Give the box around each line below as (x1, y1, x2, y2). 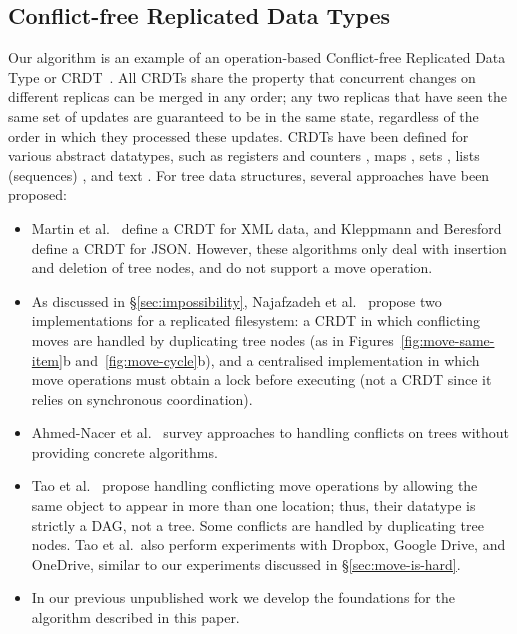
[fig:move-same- (400, 329, 495, 350)
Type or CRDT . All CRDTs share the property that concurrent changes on (8, 66, 476, 87)
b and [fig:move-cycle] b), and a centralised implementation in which (62, 349, 480, 370)
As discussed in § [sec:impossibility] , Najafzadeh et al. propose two (31, 290, 442, 311)
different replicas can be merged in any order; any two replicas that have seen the (8, 86, 507, 107)
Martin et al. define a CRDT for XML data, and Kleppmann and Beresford (31, 217, 502, 238)
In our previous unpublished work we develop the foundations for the (31, 587, 455, 608)
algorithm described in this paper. (31, 607, 240, 628)
